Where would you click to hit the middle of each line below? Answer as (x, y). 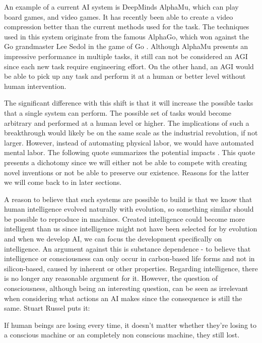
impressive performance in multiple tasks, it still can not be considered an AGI (126, 56)
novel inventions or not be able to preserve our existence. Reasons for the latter (127, 172)
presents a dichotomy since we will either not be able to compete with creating (126, 162)
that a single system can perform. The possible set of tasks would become (118, 112)
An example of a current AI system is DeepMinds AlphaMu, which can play (121, 7)
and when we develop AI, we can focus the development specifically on (113, 239)
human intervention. (35, 86)
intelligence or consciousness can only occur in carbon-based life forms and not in (129, 258)
